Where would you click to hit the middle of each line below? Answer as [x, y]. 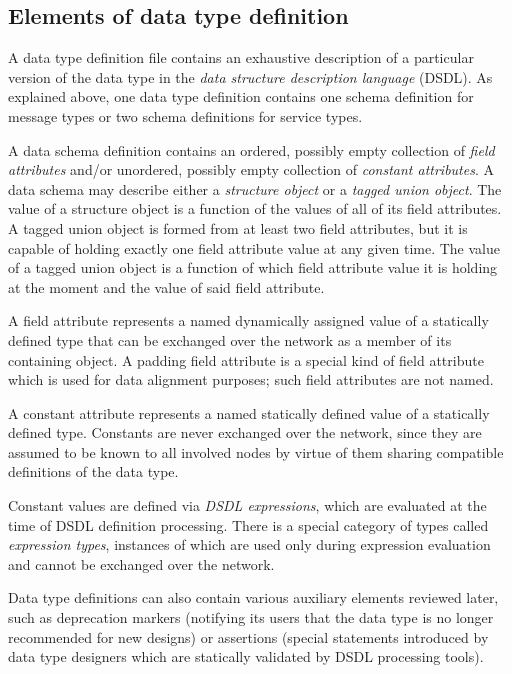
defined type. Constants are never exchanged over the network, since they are [245, 432]
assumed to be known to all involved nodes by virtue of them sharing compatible [256, 451]
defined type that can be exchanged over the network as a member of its [230, 339]
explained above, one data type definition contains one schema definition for [241, 96]
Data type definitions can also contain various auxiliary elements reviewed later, [253, 597]
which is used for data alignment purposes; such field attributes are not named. [251, 379]
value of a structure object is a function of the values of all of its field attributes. [255, 208]
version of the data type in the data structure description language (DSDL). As [250, 76]
